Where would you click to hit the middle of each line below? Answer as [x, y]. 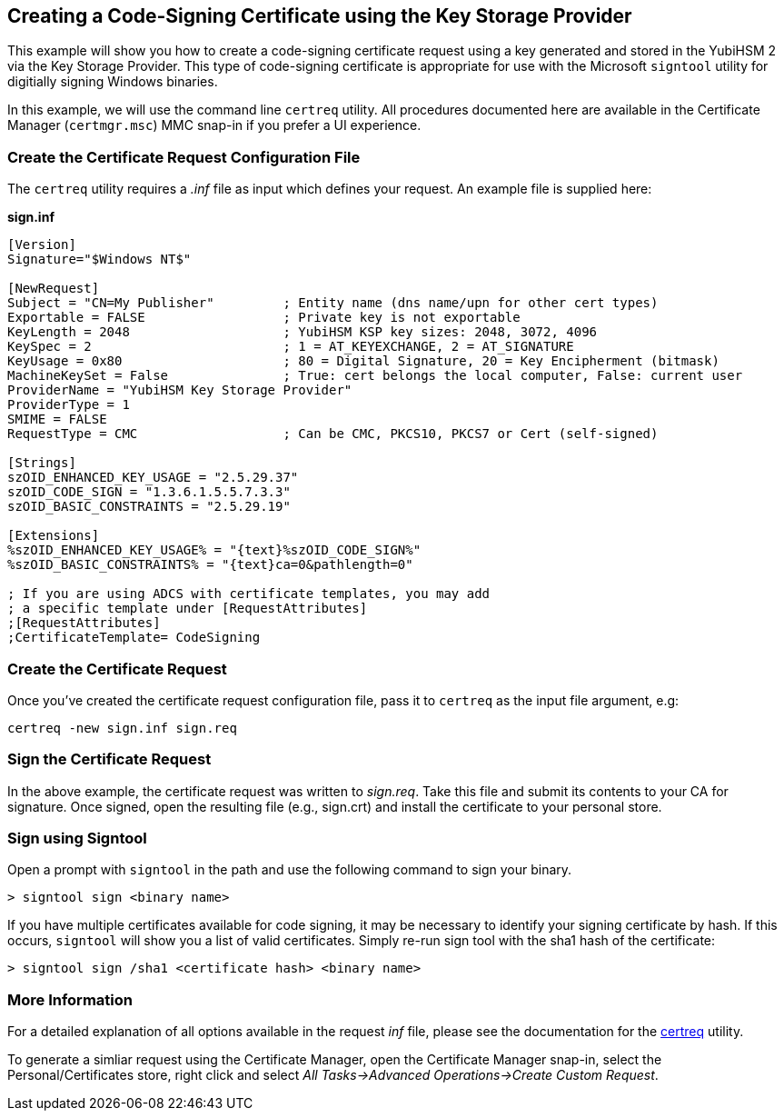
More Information [70, 999]
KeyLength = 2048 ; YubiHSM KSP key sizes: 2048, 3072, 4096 [303, 332]
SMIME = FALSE [57, 419]
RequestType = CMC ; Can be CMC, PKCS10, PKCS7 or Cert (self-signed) [333, 434]
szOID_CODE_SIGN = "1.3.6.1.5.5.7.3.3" [149, 492]
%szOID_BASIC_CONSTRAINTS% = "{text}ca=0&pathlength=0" [210, 565]
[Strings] [42, 463]
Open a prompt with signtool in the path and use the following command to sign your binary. [290, 870]
